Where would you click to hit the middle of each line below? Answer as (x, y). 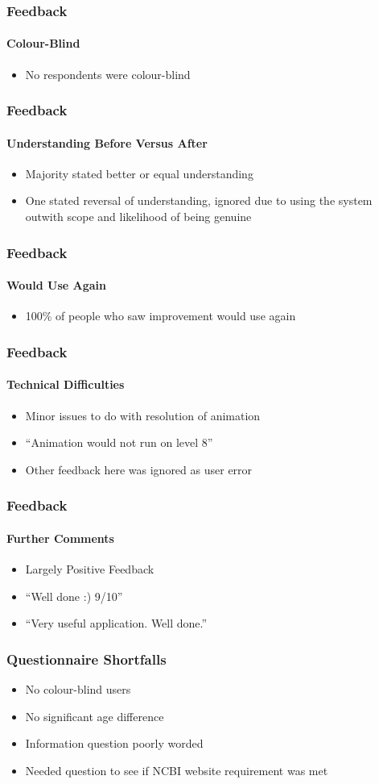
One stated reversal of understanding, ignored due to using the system (199, 200)
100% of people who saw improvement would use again (161, 316)
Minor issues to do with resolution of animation (143, 415)
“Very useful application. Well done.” (116, 623)
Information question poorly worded (114, 743)
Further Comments (60, 538)
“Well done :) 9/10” (74, 596)
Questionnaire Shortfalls (87, 659)
